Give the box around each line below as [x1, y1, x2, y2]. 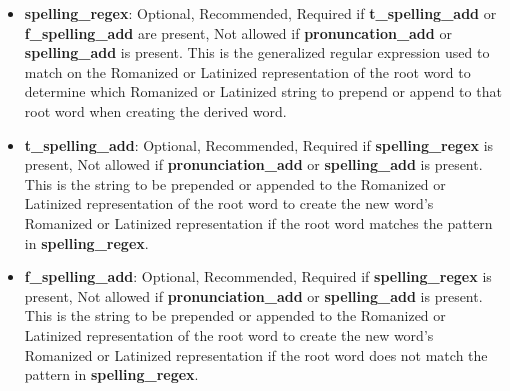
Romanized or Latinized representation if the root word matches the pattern [24, 212, 493, 233]
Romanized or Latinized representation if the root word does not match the [24, 344, 488, 365]
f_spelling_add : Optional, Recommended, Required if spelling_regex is [24, 266, 492, 287]
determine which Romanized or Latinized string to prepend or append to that [24, 81, 502, 102]
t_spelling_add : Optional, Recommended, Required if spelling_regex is [24, 134, 494, 155]
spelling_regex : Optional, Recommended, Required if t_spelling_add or [24, 3, 497, 23]
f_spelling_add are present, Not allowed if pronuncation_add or [24, 22, 452, 43]
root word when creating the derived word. [24, 100, 287, 121]
